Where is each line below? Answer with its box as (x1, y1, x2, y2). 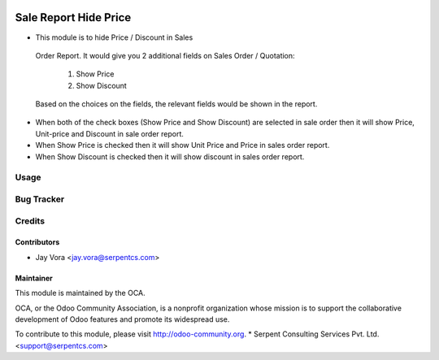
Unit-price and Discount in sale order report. (35, 128, 185, 138)
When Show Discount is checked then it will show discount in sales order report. (35, 151, 305, 162)
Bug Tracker (15, 193, 65, 205)
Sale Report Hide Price (15, 11, 132, 24)
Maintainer (15, 273, 53, 283)
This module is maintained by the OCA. (15, 288, 146, 298)
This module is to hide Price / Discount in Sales (35, 33, 193, 42)
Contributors (15, 237, 60, 247)
